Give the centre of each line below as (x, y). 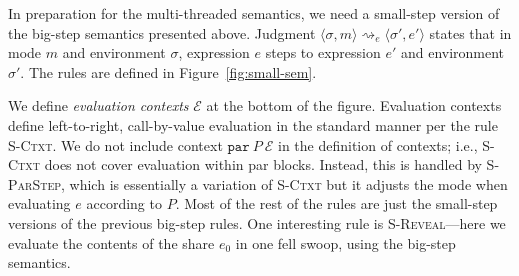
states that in (470, 32)
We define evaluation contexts (98, 105)
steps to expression (323, 52)
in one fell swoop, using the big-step (345, 242)
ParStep (35, 183)
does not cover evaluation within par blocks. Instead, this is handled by (263, 164)
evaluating (39, 203)
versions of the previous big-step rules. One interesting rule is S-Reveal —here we (257, 222)
